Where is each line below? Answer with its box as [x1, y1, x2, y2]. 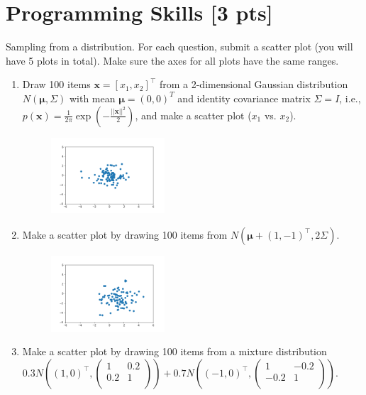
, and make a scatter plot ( [135, 107, 252, 122]
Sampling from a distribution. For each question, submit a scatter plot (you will [6, 39, 353, 54]
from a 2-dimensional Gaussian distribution [159, 77, 348, 92]
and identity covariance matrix [177, 90, 311, 105]
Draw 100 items [22, 77, 91, 92]
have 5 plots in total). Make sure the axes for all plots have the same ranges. [6, 53, 339, 67]
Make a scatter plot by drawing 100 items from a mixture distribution [22, 344, 327, 359]
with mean [69, 90, 116, 105]
